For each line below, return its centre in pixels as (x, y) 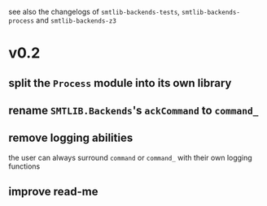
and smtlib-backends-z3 (76, 20)
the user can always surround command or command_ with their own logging (130, 157)
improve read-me (54, 192)
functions (24, 166)
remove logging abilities (71, 138)
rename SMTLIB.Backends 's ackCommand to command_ (133, 110)
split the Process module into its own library (120, 83)
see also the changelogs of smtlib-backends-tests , (94, 12)
